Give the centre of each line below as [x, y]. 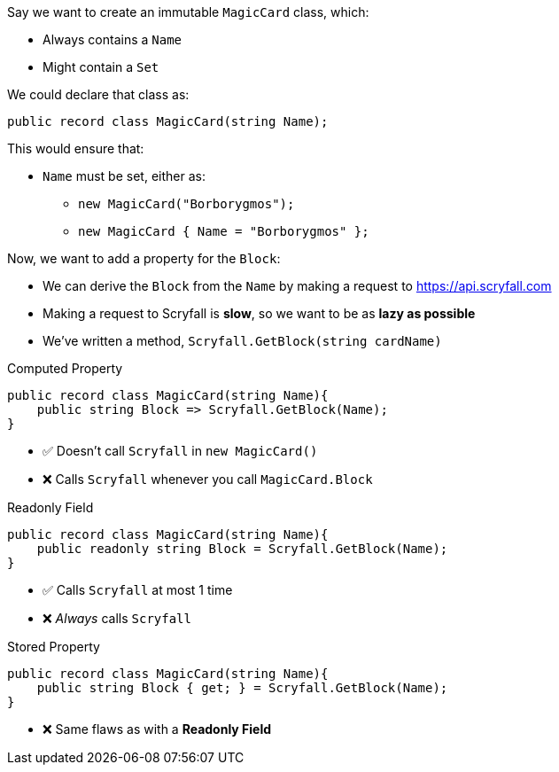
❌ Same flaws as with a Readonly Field [157, 729]
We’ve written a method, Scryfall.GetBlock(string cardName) [242, 341]
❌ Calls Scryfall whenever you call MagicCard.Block [208, 479]
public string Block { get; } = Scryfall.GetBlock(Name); [242, 688]
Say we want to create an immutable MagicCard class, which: [188, 12]
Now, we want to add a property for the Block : [144, 258]
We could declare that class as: [98, 94]
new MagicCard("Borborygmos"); [186, 204]
